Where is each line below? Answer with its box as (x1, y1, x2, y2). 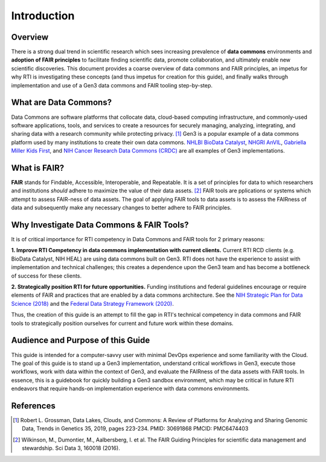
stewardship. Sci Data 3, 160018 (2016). (22, 445, 120, 452)
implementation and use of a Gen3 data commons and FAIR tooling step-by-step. (11, 81, 213, 89)
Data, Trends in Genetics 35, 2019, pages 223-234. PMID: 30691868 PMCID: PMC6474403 (22, 425, 249, 432)
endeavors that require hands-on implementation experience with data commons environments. (11, 385, 250, 392)
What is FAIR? (11, 163, 65, 173)
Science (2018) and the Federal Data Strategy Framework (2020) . (11, 300, 174, 307)
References (11, 400, 56, 411)
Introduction (11, 9, 75, 22)
